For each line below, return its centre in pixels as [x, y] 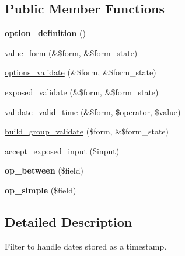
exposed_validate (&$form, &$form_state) [82, 91]
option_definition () [45, 33]
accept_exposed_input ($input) [62, 151]
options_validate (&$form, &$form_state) [81, 72]
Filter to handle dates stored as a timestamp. [86, 246]
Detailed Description [69, 221]
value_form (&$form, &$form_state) [71, 52]
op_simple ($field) [41, 190]
